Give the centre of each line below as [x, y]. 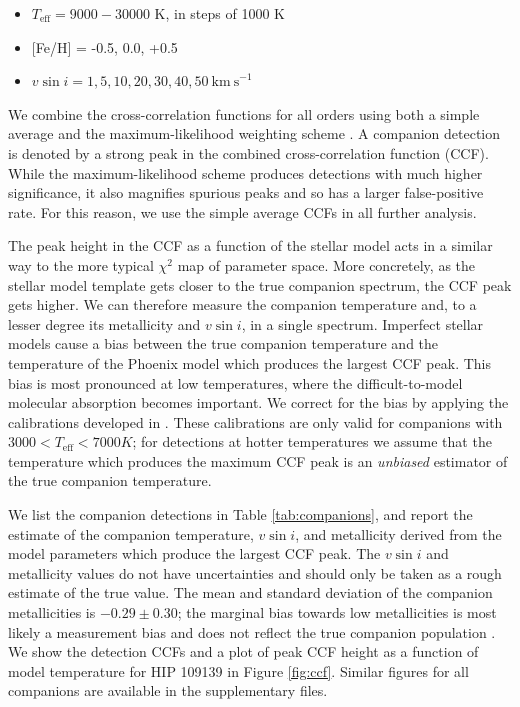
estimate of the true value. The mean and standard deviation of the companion [250, 592]
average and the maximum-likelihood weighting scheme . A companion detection [254, 133]
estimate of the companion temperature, [131, 533]
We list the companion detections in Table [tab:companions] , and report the [240, 514]
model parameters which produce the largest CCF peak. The [194, 553]
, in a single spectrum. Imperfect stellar [362, 323]
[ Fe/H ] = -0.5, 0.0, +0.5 [104, 46]
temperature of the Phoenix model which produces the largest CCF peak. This [249, 362]
